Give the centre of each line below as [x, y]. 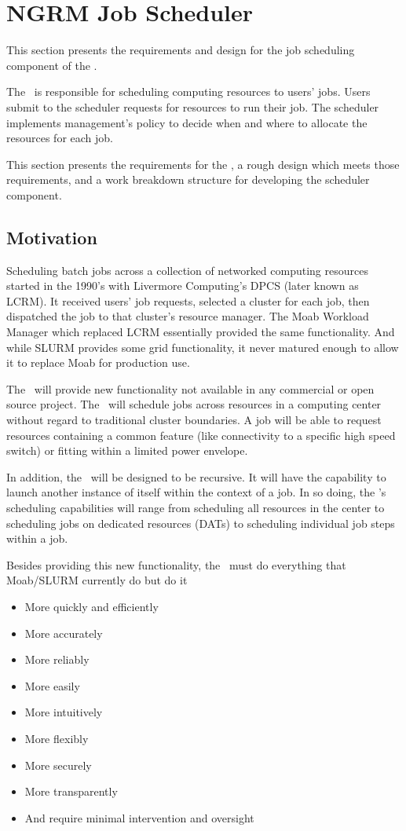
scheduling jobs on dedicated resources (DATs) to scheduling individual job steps [201, 523]
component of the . [52, 65]
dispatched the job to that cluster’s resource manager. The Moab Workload [188, 316]
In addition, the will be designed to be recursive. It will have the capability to [196, 476]
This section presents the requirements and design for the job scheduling [181, 50]
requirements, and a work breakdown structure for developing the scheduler [188, 179]
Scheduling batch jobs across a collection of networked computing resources [187, 270]
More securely [58, 765]
